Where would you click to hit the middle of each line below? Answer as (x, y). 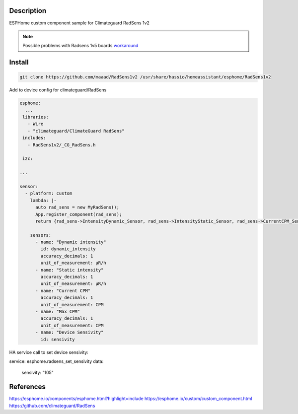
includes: (34, 138)
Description (28, 11)
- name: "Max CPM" (58, 311)
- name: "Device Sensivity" (70, 332)
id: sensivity (58, 339)
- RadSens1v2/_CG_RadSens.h (62, 145)
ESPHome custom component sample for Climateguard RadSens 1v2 (79, 23)
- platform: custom (49, 193)
